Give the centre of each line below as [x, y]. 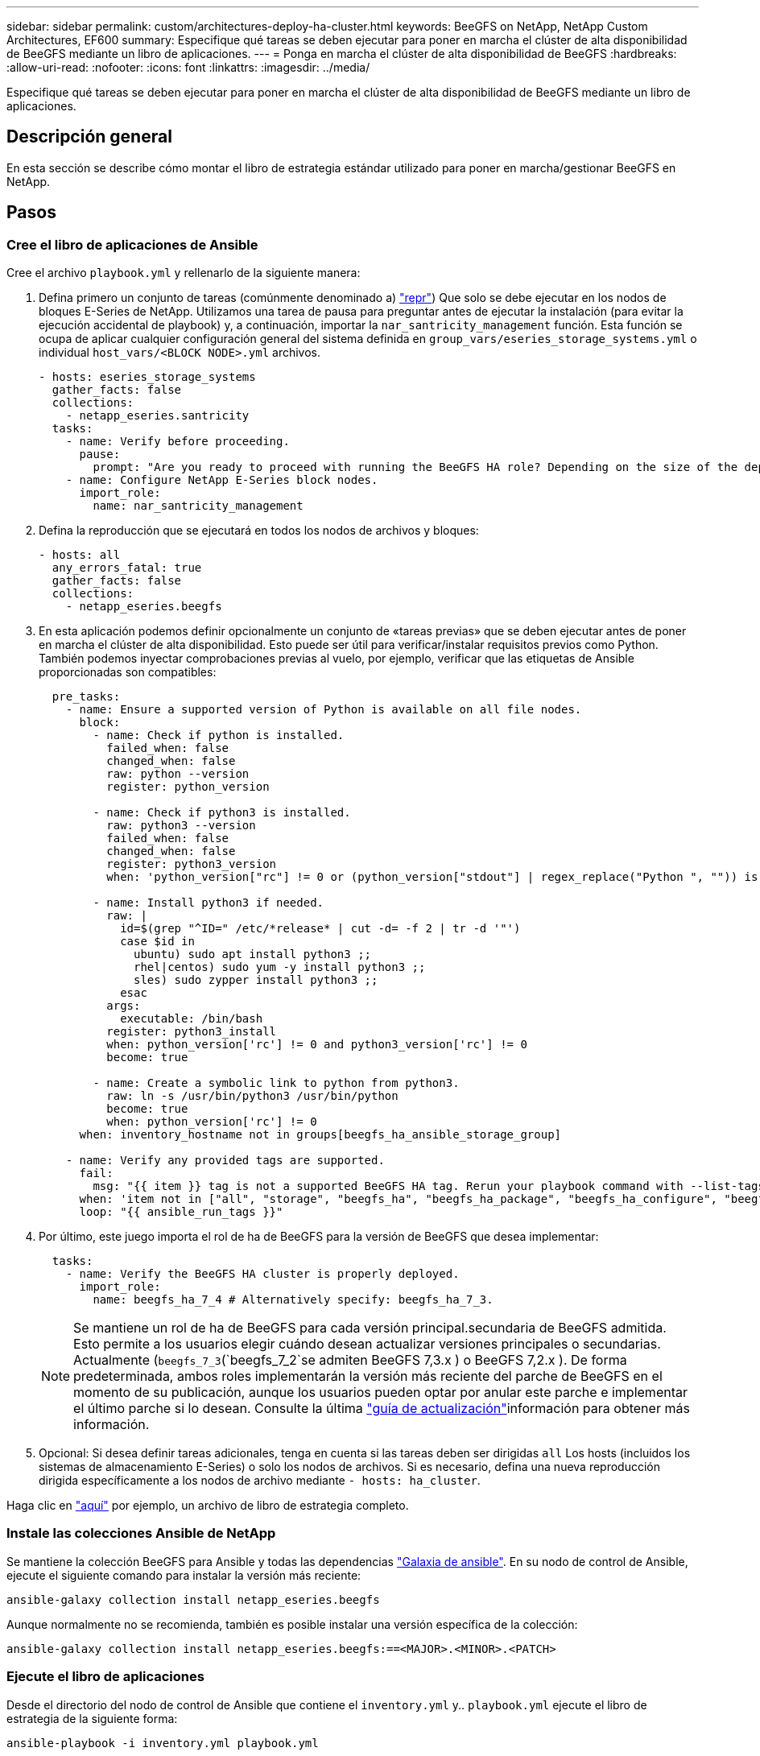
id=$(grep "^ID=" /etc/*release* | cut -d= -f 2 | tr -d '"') [320, 929]
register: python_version [188, 787]
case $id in [157, 942]
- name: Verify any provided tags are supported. [225, 1161]
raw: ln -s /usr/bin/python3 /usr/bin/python [252, 1096]
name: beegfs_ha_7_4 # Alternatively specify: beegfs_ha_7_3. [293, 1300]
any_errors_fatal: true [127, 568]
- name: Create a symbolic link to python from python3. [276, 1083]
